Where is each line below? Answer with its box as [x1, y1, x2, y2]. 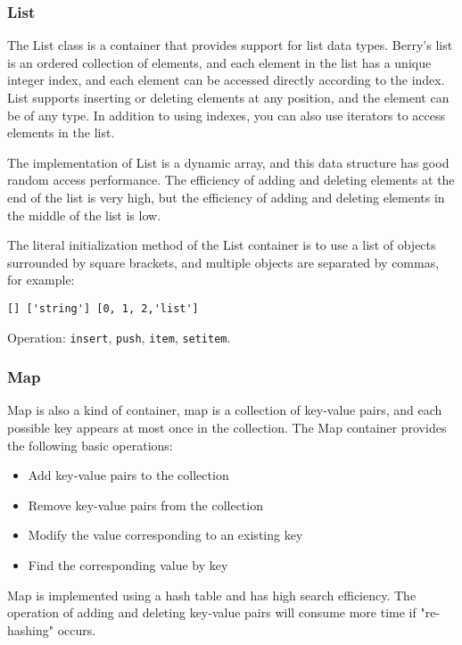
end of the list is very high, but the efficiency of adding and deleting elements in [7, 187, 445, 206]
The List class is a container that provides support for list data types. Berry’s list [7, 36, 453, 54]
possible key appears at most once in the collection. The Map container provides [7, 418, 447, 437]
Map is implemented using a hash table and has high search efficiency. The [7, 585, 417, 604]
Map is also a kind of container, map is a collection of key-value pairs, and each [7, 401, 442, 419]
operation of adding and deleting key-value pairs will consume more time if [7, 603, 417, 622]
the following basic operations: [7, 435, 173, 454]
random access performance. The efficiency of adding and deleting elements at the [7, 170, 455, 189]
